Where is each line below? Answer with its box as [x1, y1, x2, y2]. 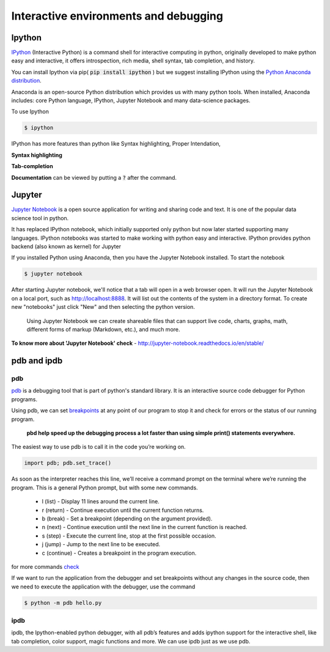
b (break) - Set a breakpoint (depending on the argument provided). [42, 514, 213, 522]
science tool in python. [11, 214, 69, 221]
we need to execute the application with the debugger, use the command [11, 583, 196, 590]
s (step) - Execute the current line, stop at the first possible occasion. [42, 532, 216, 539]
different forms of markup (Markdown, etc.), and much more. [26, 325, 180, 333]
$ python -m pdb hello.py [24, 599, 102, 606]
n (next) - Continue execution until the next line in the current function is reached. [42, 524, 248, 531]
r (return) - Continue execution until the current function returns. [42, 506, 204, 514]
